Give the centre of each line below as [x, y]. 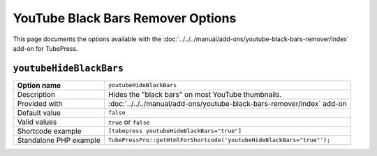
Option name [39, 85]
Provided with [40, 103]
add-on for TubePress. [45, 48]
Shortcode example [49, 131]
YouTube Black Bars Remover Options [125, 18]
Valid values [37, 122]
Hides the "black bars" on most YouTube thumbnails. [195, 94]
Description [36, 94]
